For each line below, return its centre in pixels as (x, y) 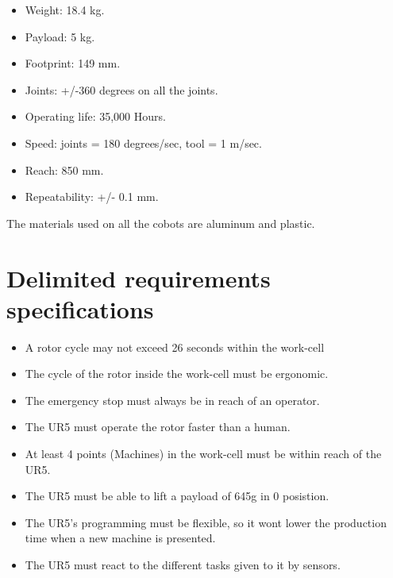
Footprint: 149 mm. (73, 63)
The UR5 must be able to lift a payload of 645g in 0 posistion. (177, 496)
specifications (80, 308)
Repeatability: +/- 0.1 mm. (92, 197)
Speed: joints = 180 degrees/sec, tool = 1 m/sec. (143, 143)
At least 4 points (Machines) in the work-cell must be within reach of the (203, 454)
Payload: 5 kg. (60, 36)
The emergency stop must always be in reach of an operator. (172, 400)
